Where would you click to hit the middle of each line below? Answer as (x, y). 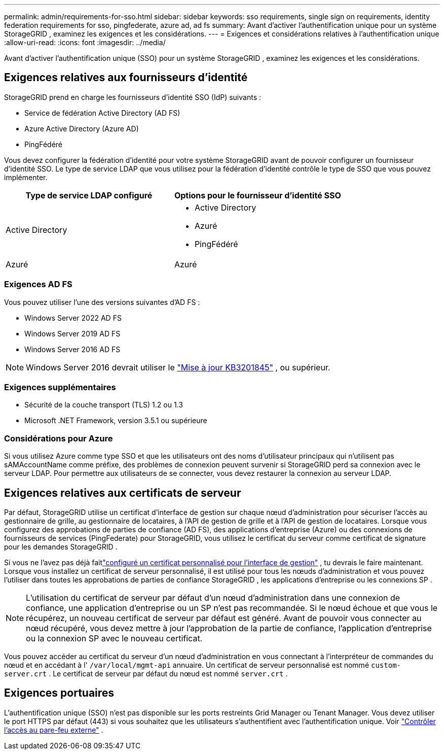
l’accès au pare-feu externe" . (54, 730)
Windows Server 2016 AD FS (72, 349)
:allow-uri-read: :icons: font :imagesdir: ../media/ (85, 42)
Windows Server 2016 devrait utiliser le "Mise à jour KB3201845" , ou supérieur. (178, 367)
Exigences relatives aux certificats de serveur (123, 493)
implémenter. (26, 177)
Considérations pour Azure (59, 438)
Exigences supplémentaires (60, 387)
